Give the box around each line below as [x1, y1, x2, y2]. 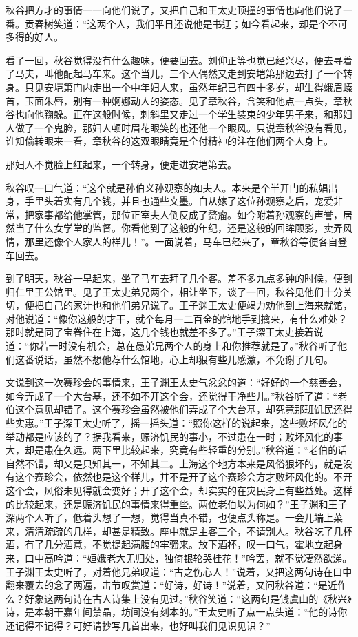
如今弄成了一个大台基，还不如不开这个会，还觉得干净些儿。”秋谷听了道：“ [6, 388, 338, 403]
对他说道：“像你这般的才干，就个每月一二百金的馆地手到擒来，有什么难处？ [6, 311, 348, 325]
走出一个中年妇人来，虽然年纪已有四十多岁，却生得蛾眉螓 [92, 79, 352, 94]
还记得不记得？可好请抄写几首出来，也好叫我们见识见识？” [6, 618, 271, 632]
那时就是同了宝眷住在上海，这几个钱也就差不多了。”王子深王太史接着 [6, 325, 314, 339]
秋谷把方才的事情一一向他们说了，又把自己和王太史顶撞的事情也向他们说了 [6, 3, 343, 17]
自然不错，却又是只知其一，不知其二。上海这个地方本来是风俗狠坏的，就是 [6, 456, 343, 470]
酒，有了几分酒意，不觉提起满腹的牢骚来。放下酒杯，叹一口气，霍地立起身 [6, 537, 343, 552]
